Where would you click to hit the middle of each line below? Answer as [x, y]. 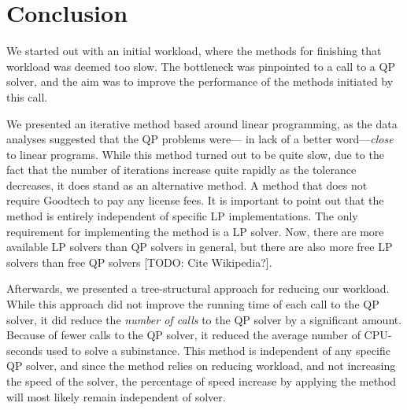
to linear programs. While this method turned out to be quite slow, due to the [195, 154]
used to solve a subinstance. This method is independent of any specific [218, 350]
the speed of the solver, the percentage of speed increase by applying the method [202, 381]
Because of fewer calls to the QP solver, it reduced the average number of [183, 335]
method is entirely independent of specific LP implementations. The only [182, 216]
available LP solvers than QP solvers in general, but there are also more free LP [200, 247]
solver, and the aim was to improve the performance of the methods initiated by [200, 81]
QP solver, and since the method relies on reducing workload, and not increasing [201, 366]
